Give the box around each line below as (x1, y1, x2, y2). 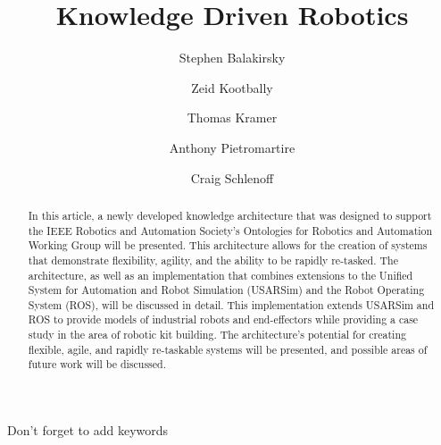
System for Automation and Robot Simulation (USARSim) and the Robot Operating (28, 282, 425, 298)
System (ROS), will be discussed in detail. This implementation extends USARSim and (28, 297, 435, 312)
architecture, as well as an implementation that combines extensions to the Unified (28, 267, 413, 282)
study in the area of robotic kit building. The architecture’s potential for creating (28, 327, 406, 342)
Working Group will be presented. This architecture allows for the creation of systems (28, 238, 428, 253)
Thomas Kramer (187, 108, 278, 127)
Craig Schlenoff (190, 168, 274, 187)
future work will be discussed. (28, 357, 166, 372)
